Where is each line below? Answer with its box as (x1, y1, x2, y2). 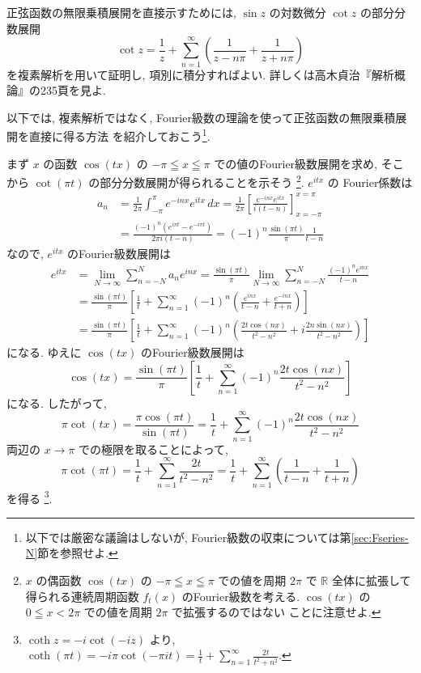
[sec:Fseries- (351, 528, 409, 545)
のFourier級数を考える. (181, 587, 300, 604)
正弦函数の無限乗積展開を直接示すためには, (6, 4, 236, 20)
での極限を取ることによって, (79, 440, 228, 457)
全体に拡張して (331, 571, 411, 588)
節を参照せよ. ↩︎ (37, 544, 118, 561)
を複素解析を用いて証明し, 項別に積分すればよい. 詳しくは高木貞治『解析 (6, 66, 394, 83)
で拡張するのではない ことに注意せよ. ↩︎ (172, 603, 381, 620)
